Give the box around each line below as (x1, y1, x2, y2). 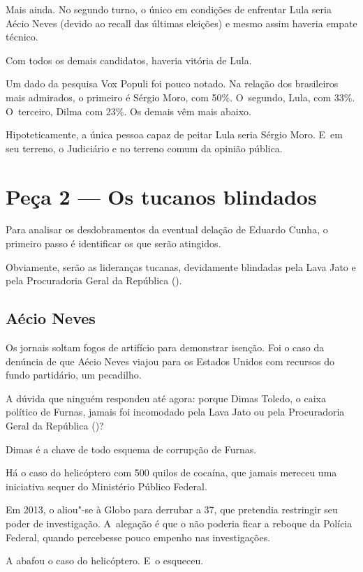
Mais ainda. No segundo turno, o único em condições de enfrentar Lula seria (6, 2, 332, 16)
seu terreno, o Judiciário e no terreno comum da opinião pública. (6, 140, 283, 155)
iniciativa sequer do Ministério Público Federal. (6, 478, 207, 493)
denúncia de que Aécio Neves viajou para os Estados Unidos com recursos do (6, 353, 334, 368)
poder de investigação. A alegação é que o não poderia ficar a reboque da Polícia (6, 515, 353, 530)
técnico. (6, 29, 38, 44)
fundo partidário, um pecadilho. (6, 367, 142, 382)
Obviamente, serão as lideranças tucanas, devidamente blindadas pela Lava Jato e (6, 259, 356, 274)
